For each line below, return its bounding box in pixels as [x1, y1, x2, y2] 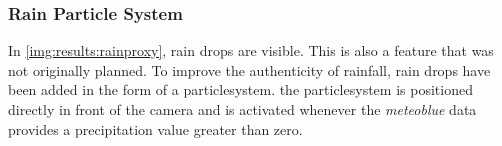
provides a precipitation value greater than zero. [8, 118, 303, 139]
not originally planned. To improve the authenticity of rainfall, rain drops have [8, 59, 491, 80]
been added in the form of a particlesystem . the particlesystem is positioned [8, 79, 473, 100]
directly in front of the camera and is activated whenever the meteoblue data [8, 99, 477, 119]
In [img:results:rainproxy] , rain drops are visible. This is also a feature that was [8, 40, 494, 61]
